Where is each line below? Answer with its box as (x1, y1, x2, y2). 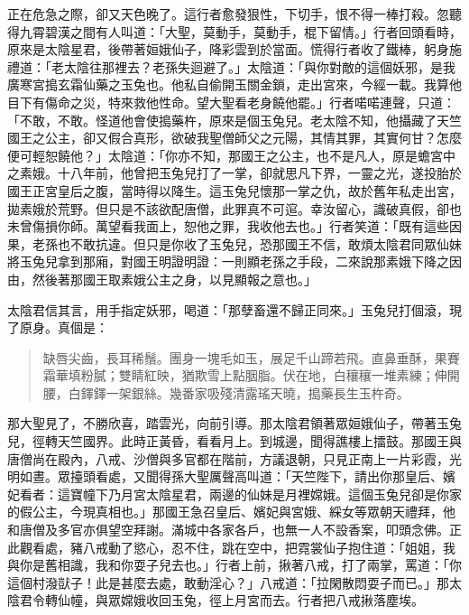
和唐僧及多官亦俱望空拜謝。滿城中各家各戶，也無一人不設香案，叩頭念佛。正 (7, 520, 462, 539)
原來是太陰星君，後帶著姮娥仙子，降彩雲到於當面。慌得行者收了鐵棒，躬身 (7, 40, 449, 59)
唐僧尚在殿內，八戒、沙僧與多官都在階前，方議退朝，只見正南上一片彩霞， (7, 449, 449, 468)
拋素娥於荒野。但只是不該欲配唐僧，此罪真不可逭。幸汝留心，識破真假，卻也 (7, 199, 462, 218)
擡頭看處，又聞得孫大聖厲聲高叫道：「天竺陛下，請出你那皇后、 (69, 467, 443, 486)
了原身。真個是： (7, 318, 108, 337)
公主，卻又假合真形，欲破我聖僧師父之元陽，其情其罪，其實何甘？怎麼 (44, 128, 462, 147)
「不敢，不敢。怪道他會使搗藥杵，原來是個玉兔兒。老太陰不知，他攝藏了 (7, 110, 437, 129)
